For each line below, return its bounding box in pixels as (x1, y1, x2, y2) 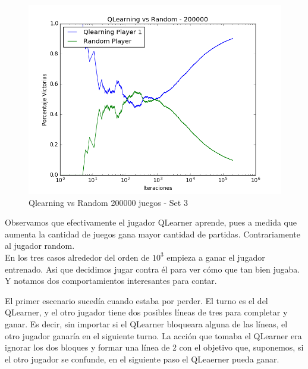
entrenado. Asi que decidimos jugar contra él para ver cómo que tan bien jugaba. (5, 262, 300, 275)
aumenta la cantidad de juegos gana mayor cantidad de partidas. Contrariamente (5, 227, 300, 240)
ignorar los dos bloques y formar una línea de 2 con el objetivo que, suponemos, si (5, 341, 304, 354)
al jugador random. (5, 239, 75, 252)
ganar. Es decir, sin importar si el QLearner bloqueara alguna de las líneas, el (5, 317, 288, 330)
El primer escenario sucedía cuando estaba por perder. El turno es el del (5, 294, 268, 307)
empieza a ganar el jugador (166, 251, 265, 263)
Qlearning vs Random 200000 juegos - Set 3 (29, 196, 188, 208)
